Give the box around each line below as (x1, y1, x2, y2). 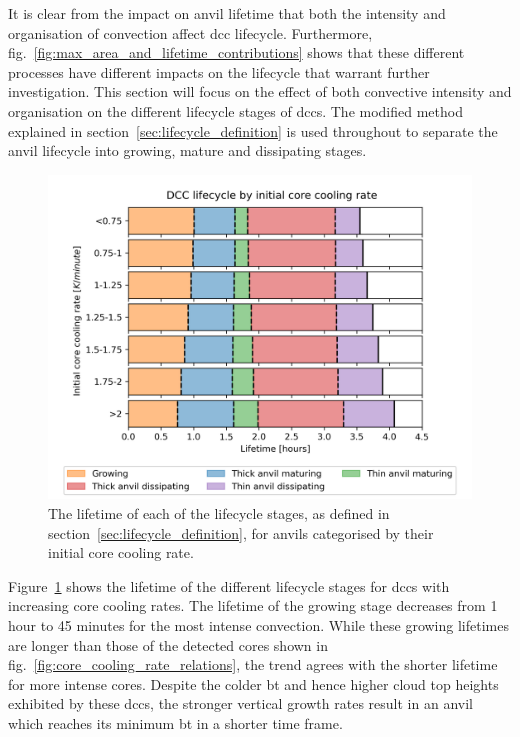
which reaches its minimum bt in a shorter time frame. (8, 712, 343, 733)
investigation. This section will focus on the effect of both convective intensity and (8, 81, 512, 102)
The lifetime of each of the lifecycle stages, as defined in (48, 502, 390, 523)
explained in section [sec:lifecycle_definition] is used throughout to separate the (8, 120, 498, 141)
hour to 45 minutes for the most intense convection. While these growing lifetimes (8, 614, 509, 635)
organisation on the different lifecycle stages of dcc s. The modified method (8, 100, 463, 121)
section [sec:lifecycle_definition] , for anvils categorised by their (48, 522, 434, 543)
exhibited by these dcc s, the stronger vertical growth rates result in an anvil (8, 693, 473, 714)
